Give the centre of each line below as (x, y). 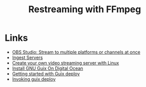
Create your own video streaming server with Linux (66, 63)
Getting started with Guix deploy (46, 74)
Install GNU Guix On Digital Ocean (47, 68)
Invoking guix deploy (34, 79)
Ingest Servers (27, 57)
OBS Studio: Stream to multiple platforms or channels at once (76, 52)
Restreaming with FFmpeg (85, 9)
